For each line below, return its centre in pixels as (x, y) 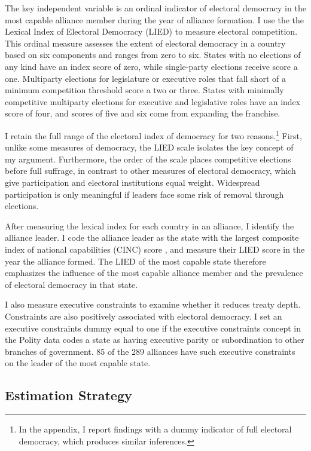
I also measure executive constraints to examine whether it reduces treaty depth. (153, 304)
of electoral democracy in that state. (71, 284)
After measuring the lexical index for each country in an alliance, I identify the (150, 225)
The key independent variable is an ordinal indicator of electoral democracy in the (155, 8)
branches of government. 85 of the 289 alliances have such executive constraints (150, 351)
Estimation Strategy (68, 395)
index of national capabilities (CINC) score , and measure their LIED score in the (155, 249)
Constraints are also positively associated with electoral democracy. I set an (144, 316)
